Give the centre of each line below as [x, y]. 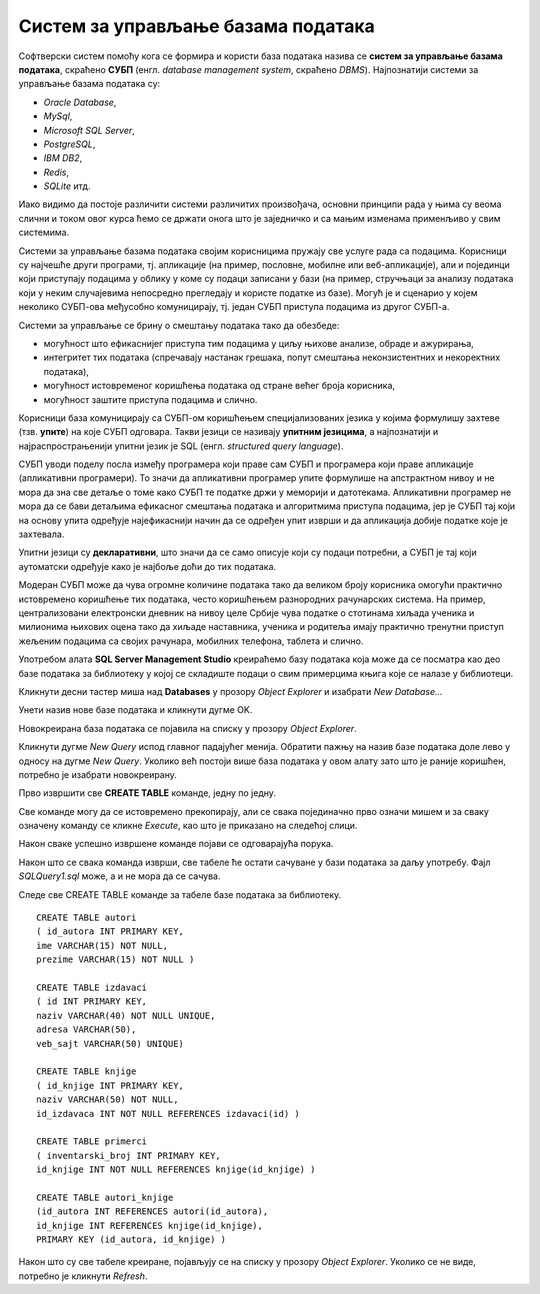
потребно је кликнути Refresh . [83, 1276]
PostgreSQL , [69, 144]
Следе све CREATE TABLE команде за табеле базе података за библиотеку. [180, 894]
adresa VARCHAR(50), [86, 1029]
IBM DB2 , [63, 158]
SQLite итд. [67, 186]
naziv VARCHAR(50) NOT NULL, [107, 1099]
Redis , [56, 172]
